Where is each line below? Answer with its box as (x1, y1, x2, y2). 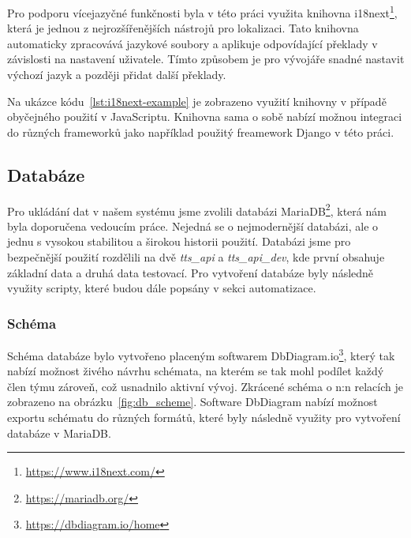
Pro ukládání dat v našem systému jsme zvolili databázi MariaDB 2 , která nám (7, 200, 387, 219)
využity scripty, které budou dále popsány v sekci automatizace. (7, 280, 316, 296)
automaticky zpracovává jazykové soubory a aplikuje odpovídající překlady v (7, 35, 378, 51)
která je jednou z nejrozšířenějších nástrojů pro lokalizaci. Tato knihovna (7, 20, 359, 36)
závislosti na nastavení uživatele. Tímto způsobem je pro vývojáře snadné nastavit (7, 51, 405, 67)
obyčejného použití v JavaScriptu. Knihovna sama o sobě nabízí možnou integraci (7, 108, 402, 125)
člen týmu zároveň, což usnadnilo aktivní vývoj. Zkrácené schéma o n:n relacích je (7, 378, 403, 394)
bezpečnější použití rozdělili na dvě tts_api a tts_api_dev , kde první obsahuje (7, 249, 385, 265)
